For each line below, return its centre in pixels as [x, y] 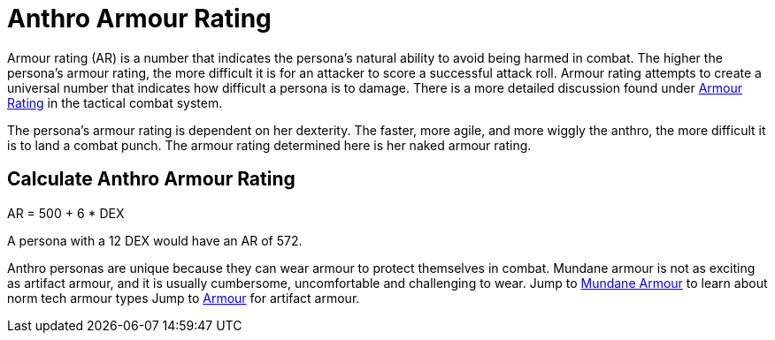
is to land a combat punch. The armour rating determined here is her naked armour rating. [269, 145]
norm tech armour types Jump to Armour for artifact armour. [184, 298]
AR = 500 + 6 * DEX [66, 213]
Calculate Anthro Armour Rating [151, 179]
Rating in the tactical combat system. [115, 102]
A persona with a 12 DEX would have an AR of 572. [155, 240]
